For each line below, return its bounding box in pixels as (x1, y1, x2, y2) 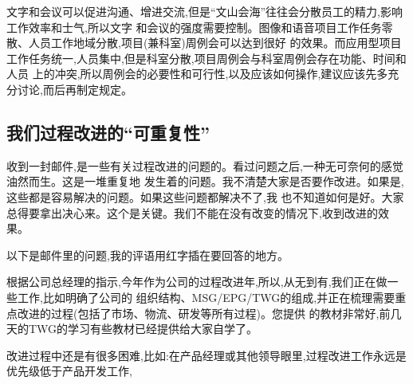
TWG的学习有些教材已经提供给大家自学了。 (28, 320, 258, 337)
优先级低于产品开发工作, (6, 362, 132, 379)
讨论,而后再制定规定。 (17, 80, 132, 97)
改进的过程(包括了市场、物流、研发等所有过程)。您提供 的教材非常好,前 (17, 304, 391, 321)
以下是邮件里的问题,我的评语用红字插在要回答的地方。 (6, 246, 289, 263)
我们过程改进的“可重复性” (6, 120, 210, 144)
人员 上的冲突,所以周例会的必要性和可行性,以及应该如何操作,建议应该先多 (6, 65, 388, 82)
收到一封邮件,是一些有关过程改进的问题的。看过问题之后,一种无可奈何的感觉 (6, 157, 403, 174)
